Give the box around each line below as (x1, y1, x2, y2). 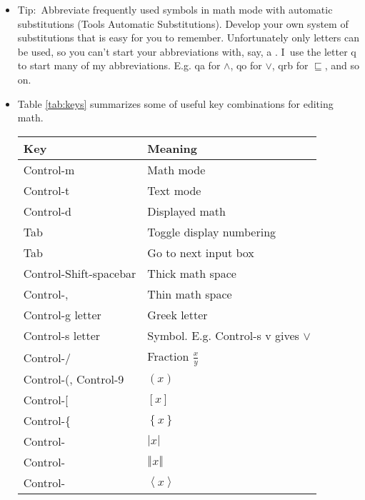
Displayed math (147, 202, 226, 219)
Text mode (147, 181, 201, 199)
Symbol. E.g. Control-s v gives (147, 326, 299, 344)
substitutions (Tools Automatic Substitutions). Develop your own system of (17, 16, 349, 31)
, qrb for (271, 58, 309, 73)
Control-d (23, 202, 71, 219)
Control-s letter (23, 326, 101, 344)
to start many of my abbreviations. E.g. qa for (17, 58, 221, 73)
